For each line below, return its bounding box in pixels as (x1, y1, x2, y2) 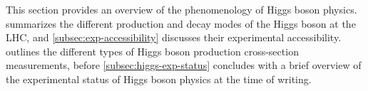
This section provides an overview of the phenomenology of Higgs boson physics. (6, 2, 357, 16)
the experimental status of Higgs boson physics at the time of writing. (6, 71, 312, 86)
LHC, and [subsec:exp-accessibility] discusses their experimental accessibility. (6, 30, 342, 45)
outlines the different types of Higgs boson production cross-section (6, 43, 299, 58)
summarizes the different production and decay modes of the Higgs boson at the (6, 16, 356, 31)
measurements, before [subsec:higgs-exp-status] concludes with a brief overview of (6, 58, 362, 73)
